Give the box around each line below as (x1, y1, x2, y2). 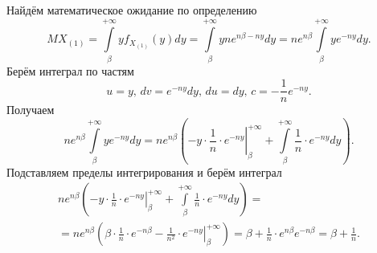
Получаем (6, 101, 55, 118)
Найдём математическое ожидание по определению (6, 2, 257, 18)
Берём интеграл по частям (6, 62, 134, 79)
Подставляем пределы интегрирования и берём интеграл (6, 163, 282, 180)
